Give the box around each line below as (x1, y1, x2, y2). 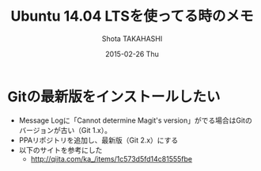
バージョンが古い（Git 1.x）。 (18, 125, 112, 135)
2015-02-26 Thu (105, 49, 159, 59)
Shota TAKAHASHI (101, 33, 163, 44)
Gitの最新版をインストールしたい (7, 88, 221, 105)
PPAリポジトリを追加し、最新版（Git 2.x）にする (18, 135, 179, 145)
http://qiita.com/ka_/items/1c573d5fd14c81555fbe (30, 154, 193, 163)
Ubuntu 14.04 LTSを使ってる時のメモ (10, 7, 254, 25)
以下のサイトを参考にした (18, 145, 103, 154)
